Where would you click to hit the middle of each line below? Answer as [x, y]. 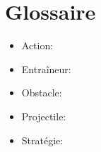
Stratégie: [42, 140]
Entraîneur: [46, 69]
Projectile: [44, 116]
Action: [37, 45]
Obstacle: [42, 93]
